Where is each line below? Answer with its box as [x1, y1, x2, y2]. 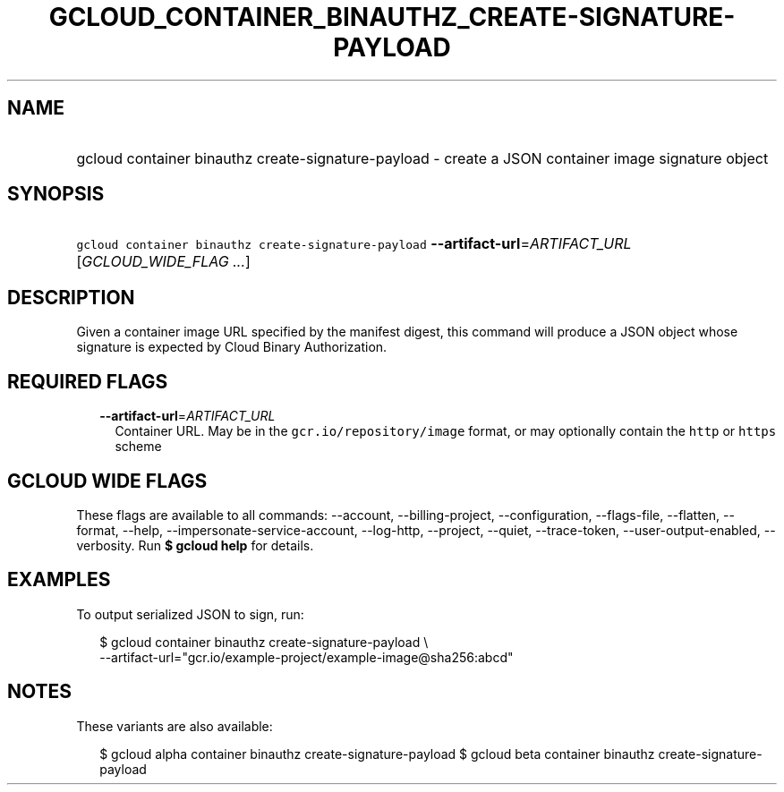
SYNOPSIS [7, 183, 105, 206]
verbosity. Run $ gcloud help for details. [76, 537, 314, 553]
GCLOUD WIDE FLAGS [7, 469, 208, 492]
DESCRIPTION [7, 285, 135, 309]
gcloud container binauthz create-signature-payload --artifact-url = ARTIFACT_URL [76, 234, 632, 253]
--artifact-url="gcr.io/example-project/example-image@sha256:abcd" [99, 649, 514, 665]
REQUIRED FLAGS [7, 370, 168, 393]
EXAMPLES [7, 568, 111, 592]
